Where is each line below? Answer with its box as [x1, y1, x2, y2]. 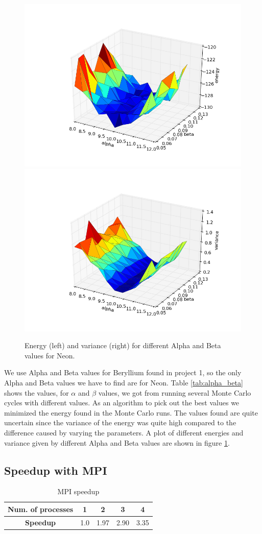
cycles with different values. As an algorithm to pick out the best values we [4, 397, 240, 408]
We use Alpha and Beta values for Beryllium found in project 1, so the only [4, 367, 242, 378]
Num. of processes [8, 503, 74, 514]
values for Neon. [25, 350, 75, 360]
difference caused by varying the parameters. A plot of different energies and [4, 427, 244, 438]
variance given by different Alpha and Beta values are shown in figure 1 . [4, 437, 230, 448]
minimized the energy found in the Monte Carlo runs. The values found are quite [4, 407, 258, 418]
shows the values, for [4, 387, 69, 398]
